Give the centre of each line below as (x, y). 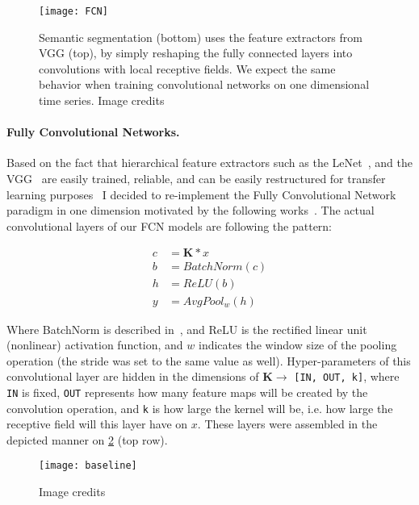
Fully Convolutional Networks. (93, 132)
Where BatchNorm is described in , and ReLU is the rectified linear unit (187, 329)
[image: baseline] (88, 466)
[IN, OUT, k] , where (347, 376)
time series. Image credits (102, 100)
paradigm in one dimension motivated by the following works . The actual (191, 210)
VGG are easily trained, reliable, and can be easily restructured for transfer (196, 179)
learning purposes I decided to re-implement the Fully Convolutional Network (201, 194)
